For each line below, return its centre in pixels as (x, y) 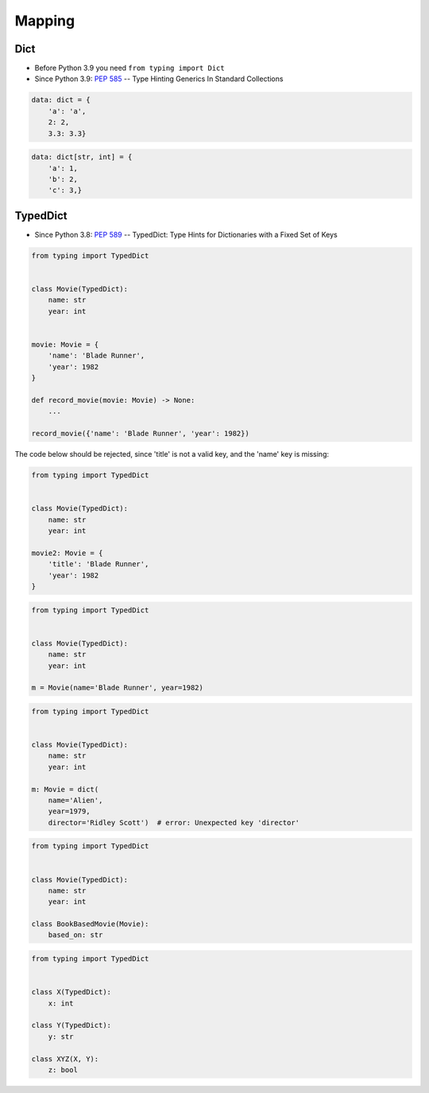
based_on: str (75, 935)
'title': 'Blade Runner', (99, 564)
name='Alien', (75, 800)
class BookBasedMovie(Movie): (90, 924)
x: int (61, 1003)
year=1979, (69, 811)
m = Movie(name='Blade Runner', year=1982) (118, 688)
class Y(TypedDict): (71, 1025)
